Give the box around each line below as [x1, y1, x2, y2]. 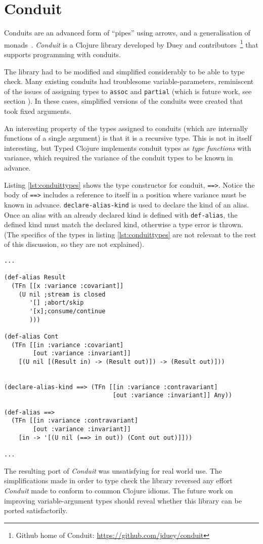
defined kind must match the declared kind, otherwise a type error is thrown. [4, 219, 243, 230]
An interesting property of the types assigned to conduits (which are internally [4, 122, 248, 133]
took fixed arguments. [4, 106, 72, 116]
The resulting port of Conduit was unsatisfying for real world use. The [4, 465, 222, 476]
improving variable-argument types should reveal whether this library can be [4, 495, 242, 506]
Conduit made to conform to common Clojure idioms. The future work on [4, 485, 233, 495]
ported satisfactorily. [4, 505, 68, 516]
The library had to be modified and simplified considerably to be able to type [4, 66, 245, 76]
